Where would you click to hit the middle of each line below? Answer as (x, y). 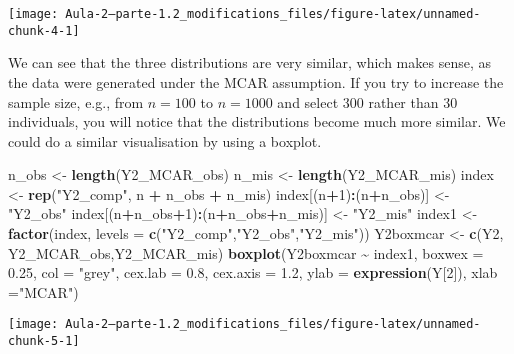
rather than (403, 101)
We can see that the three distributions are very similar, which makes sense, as (249, 62)
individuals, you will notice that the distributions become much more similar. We (257, 121)
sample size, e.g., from (76, 101)
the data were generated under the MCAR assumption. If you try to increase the (256, 81)
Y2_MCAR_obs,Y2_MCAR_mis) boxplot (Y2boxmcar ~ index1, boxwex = (246, 252)
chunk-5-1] (44, 341)
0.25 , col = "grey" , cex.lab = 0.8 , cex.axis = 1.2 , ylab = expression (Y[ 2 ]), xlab (253, 272)
